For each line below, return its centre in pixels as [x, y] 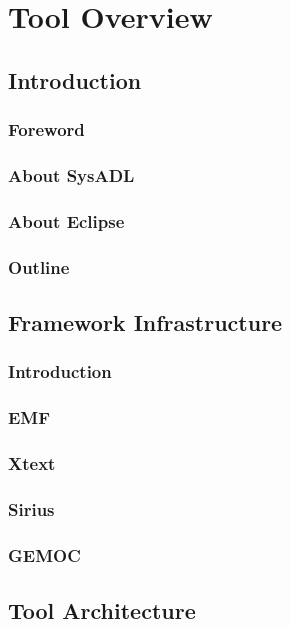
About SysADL [71, 174]
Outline [39, 266]
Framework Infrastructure [145, 321]
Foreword [46, 129]
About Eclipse [66, 220]
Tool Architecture [102, 609]
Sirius [31, 508]
